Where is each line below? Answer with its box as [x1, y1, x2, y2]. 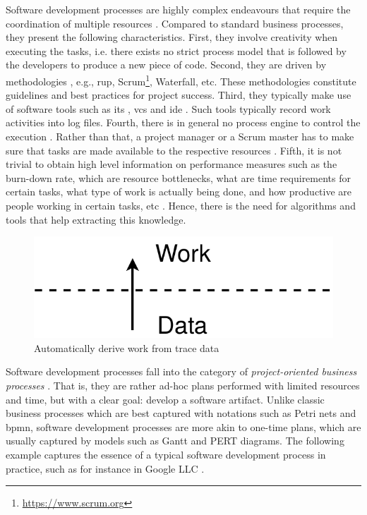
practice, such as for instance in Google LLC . [6, 461, 205, 475]
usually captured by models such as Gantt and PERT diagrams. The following [6, 433, 344, 448]
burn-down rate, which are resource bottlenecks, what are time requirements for [6, 170, 351, 185]
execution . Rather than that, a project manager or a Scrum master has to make [6, 129, 354, 143]
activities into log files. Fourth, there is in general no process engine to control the [6, 115, 361, 130]
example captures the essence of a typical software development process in [6, 447, 326, 461]
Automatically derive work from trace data [34, 340, 219, 355]
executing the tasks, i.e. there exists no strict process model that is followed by [6, 43, 347, 58]
